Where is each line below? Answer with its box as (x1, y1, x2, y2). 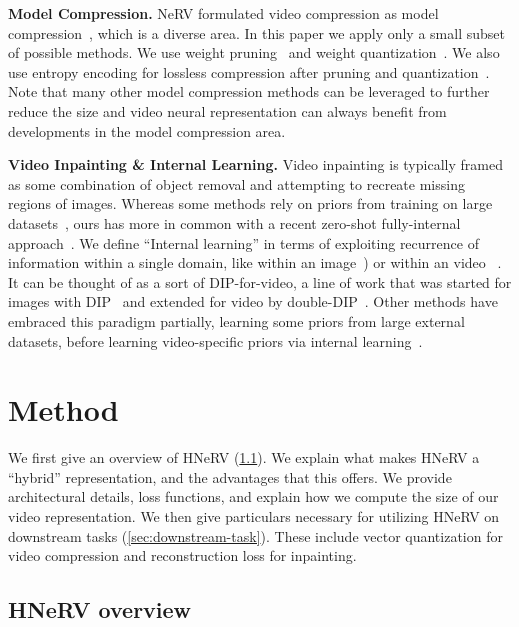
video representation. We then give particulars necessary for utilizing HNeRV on (8, 506, 500, 526)
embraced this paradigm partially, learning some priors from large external (8, 310, 465, 331)
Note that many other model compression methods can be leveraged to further (8, 81, 490, 102)
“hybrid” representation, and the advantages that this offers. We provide (8, 466, 452, 487)
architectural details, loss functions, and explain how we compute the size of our (8, 486, 499, 507)
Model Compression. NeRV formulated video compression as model (8, 3, 439, 23)
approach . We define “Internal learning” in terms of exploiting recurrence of (8, 232, 479, 253)
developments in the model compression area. (8, 120, 286, 141)
